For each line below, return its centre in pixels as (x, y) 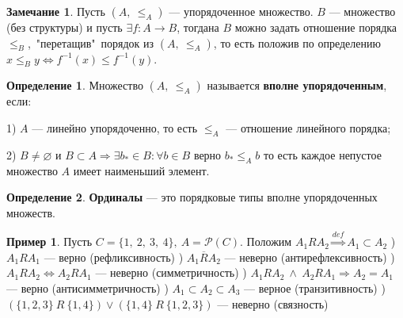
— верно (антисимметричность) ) (87, 287)
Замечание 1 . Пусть (56, 11)
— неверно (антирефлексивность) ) (310, 257)
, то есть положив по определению (297, 42)
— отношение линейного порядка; (308, 127)
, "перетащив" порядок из (91, 42)
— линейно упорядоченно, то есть (115, 127)
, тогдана (198, 27)
